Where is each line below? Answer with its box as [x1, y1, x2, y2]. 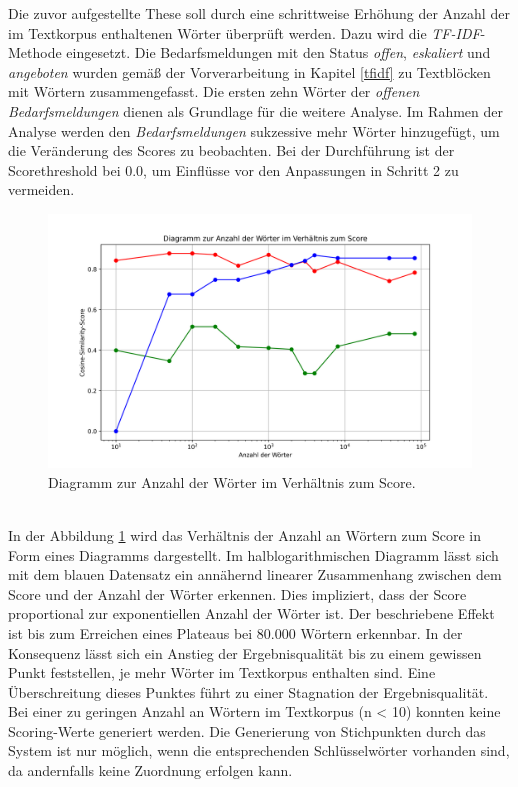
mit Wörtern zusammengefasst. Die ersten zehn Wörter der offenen [8, 81, 420, 102]
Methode [8, 42, 62, 63]
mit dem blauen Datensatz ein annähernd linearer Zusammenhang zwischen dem [8, 564, 502, 585]
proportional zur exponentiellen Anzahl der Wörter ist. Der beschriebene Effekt [8, 603, 495, 624]
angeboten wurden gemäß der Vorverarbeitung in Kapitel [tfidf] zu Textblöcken [8, 61, 491, 82]
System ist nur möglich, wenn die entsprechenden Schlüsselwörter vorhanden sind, [8, 740, 510, 761]
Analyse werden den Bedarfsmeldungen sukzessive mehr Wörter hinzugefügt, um [8, 120, 500, 141]
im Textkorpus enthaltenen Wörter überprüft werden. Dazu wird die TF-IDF [8, 22, 481, 43]
